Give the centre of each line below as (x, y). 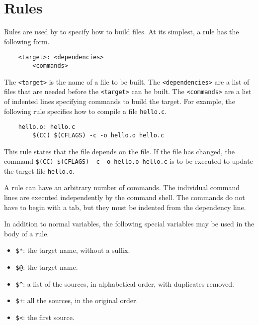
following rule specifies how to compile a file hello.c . (86, 111)
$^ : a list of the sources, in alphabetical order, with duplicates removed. (125, 283)
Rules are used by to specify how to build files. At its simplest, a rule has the (122, 32)
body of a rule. (27, 233)
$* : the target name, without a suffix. (73, 250)
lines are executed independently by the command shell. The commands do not (125, 197)
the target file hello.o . (39, 170)
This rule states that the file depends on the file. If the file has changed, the (119, 151)
